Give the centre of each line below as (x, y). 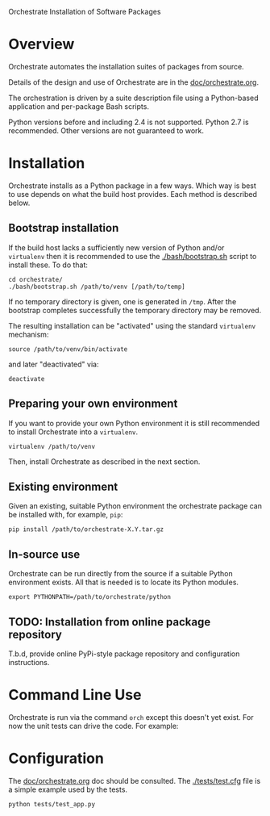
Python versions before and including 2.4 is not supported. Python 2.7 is (129, 122)
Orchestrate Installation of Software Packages (85, 12)
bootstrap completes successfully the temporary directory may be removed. (135, 310)
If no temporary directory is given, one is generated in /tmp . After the (123, 301)
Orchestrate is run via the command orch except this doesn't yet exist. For (131, 717)
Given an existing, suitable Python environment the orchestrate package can (135, 506)
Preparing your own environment (93, 404)
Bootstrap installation (64, 228)
